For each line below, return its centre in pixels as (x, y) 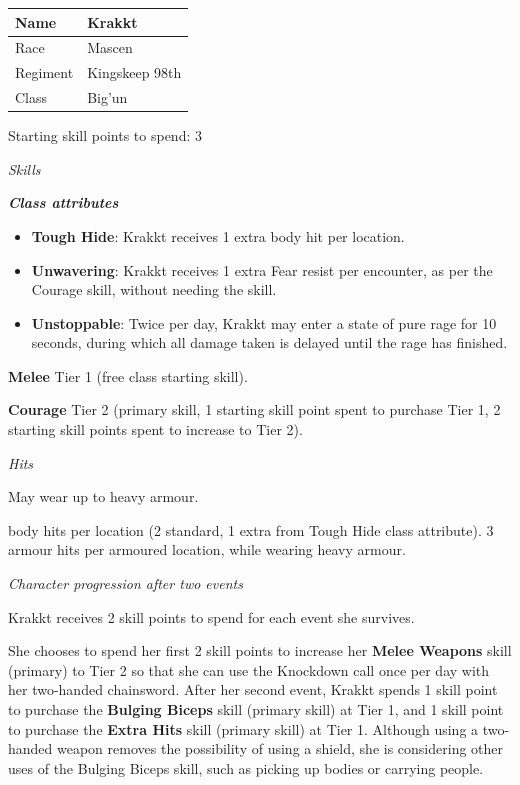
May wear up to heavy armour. (103, 496)
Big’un (107, 97)
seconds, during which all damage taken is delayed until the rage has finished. (269, 342)
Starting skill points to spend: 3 (105, 135)
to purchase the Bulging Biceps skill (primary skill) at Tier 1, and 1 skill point (256, 709)
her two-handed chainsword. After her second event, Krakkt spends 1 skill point (253, 689)
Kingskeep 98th (134, 72)
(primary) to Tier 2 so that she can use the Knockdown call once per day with (249, 669)
